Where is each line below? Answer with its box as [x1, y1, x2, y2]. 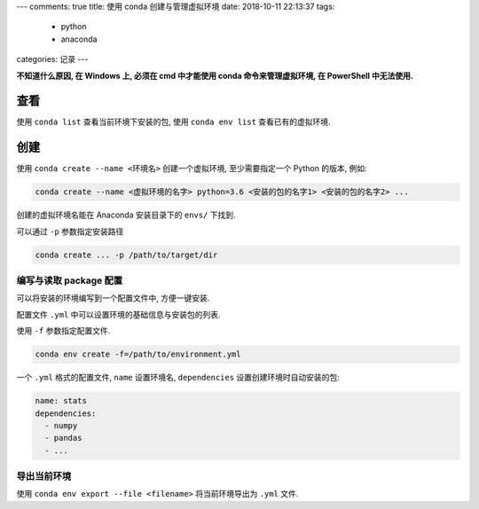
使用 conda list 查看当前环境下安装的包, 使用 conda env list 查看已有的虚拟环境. [16, 116, 332, 128]
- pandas [44, 433, 82, 443]
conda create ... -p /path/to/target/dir [35, 249, 218, 260]
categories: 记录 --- [16, 54, 89, 65]
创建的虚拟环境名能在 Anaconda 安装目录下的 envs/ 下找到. [16, 209, 236, 221]
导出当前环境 [16, 470, 72, 482]
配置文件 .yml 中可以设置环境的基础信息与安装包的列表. [16, 309, 221, 319]
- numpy [44, 420, 78, 430]
